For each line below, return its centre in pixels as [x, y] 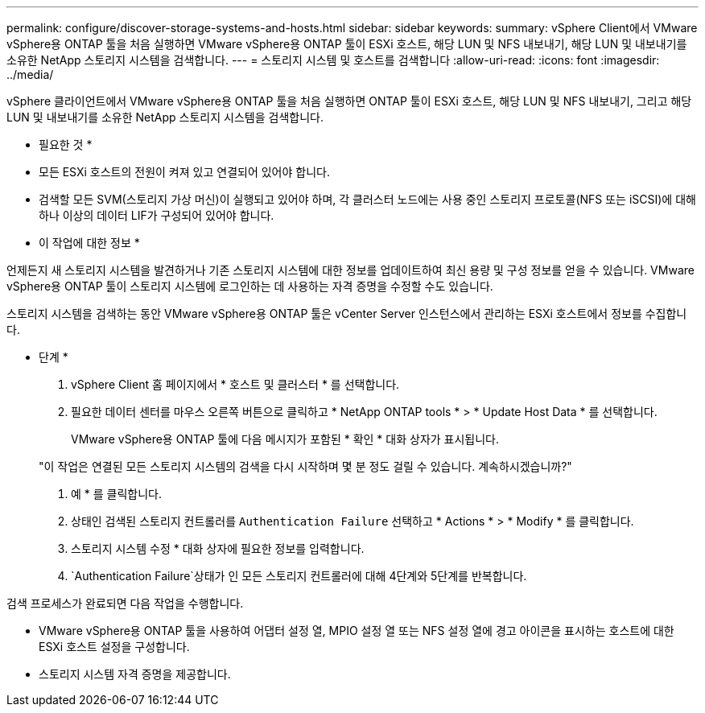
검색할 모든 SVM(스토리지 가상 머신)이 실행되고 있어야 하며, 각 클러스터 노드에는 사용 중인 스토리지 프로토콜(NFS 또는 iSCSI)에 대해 [367, 199]
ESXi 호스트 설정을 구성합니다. [114, 647]
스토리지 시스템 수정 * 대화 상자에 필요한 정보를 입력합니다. [218, 548]
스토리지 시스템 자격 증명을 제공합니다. [135, 674]
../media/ [30, 74]
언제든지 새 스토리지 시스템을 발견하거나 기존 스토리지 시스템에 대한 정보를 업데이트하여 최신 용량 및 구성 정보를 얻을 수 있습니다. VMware [350, 270]
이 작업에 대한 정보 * [89, 243]
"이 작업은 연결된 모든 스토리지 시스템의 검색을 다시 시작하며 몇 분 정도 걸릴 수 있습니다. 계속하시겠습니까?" [305, 466]
